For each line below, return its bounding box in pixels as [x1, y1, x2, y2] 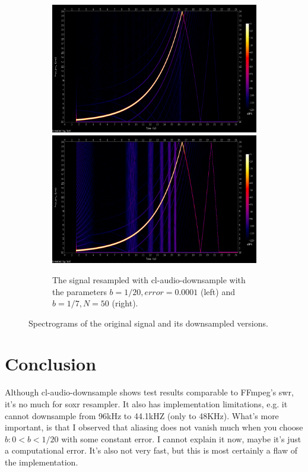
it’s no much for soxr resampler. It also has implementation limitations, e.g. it [5, 398, 288, 410]
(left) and [201, 285, 235, 297]
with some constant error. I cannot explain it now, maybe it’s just [61, 432, 301, 445]
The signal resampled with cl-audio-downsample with [52, 273, 246, 286]
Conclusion [5, 351, 97, 376]
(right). [112, 297, 138, 309]
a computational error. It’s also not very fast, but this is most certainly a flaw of [5, 444, 297, 457]
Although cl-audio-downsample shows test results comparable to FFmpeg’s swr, [5, 386, 294, 398]
